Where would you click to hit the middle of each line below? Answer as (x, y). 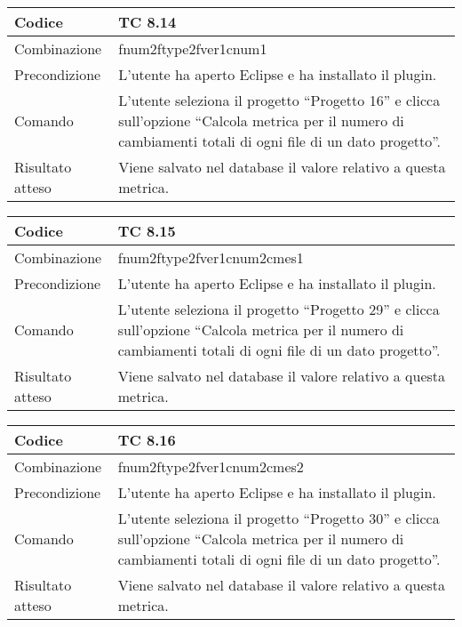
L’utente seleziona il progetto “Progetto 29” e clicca (279, 309)
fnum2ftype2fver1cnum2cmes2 (211, 466)
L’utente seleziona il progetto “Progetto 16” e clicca (279, 100)
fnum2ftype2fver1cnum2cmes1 (211, 257)
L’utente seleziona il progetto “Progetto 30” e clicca (279, 518)
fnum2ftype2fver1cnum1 (193, 48)
